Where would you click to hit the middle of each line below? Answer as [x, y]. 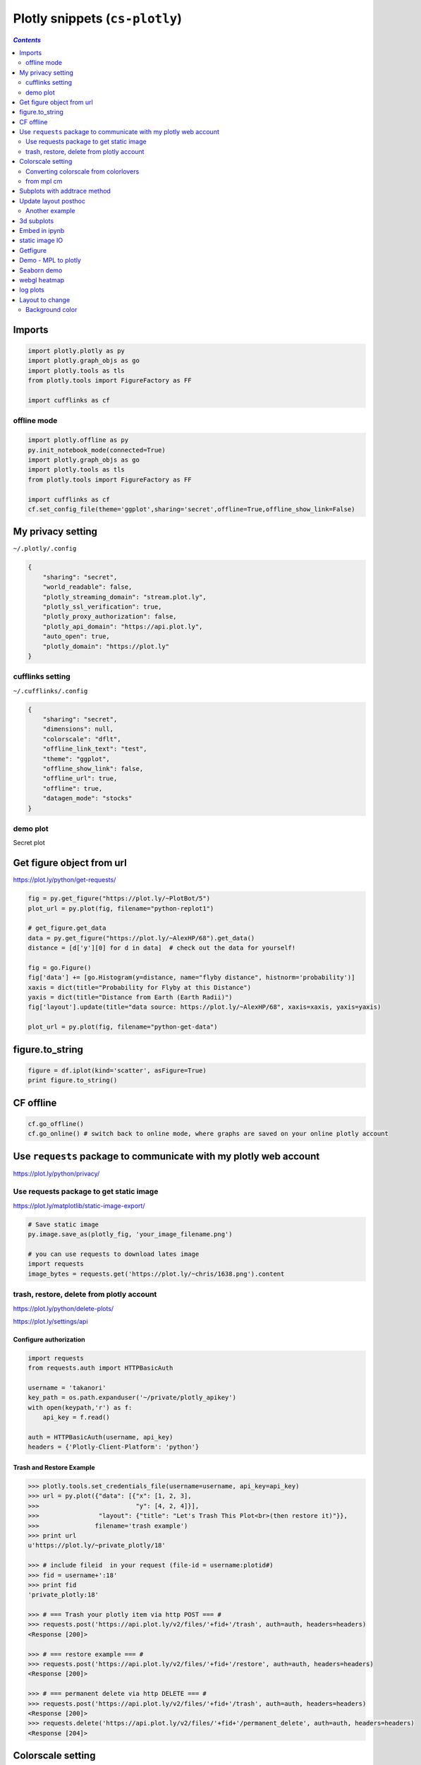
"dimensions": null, [78, 729]
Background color [51, 310]
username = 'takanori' [67, 1388]
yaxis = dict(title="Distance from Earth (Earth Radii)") [130, 998]
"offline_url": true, [80, 779]
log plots [32, 290]
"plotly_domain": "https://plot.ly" [106, 646]
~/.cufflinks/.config [50, 691]
